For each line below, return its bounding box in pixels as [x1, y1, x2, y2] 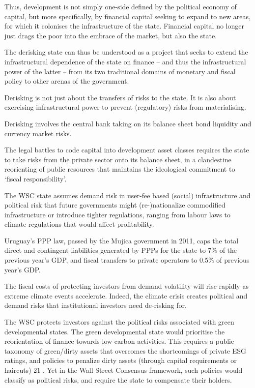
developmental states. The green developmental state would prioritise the [4, 326, 225, 336]
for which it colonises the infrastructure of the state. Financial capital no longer [4, 21, 244, 31]
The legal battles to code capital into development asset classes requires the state [4, 145, 249, 155]
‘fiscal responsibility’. [4, 173, 67, 183]
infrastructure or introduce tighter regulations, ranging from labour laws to [4, 209, 230, 219]
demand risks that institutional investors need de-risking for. [4, 300, 187, 310]
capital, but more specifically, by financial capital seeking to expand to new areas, [4, 11, 251, 21]
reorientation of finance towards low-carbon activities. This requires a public [4, 336, 234, 346]
